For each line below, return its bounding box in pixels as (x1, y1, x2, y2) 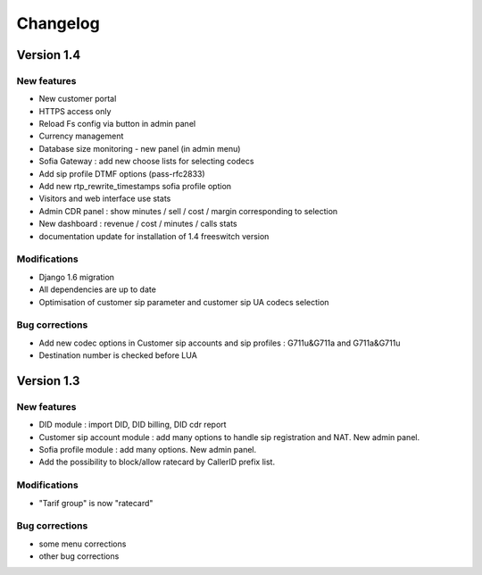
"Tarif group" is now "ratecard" (38, 497, 154, 508)
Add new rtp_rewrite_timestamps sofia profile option (38, 181, 232, 192)
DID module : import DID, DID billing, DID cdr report (38, 420, 227, 430)
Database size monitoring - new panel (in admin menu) (38, 143, 241, 154)
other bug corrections (38, 551, 120, 562)
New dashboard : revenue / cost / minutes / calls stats (38, 219, 237, 229)
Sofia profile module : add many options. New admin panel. (38, 445, 257, 454)
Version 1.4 (16, 47, 81, 62)
